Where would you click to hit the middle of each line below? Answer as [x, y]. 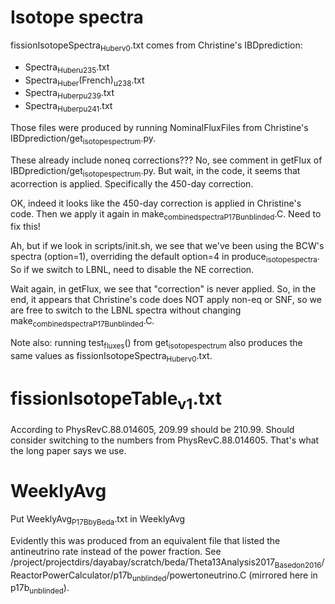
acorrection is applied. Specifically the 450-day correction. [132, 183]
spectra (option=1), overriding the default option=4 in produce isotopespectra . [165, 258]
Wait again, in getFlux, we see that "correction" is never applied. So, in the [163, 289]
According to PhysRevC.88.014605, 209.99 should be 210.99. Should [152, 430]
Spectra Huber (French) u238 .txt [84, 81]
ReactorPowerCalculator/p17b [71, 575]
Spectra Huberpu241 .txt [68, 107]
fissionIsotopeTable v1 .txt [116, 400]
